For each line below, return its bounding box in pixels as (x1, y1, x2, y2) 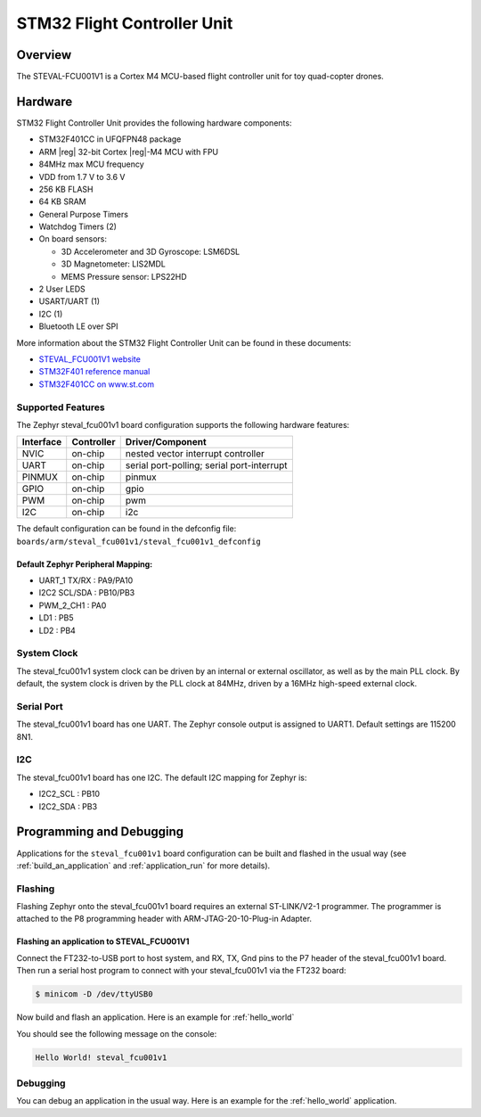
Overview (16, 47, 72, 62)
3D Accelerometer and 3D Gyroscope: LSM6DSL (61, 246, 240, 257)
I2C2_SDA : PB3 (38, 801, 98, 811)
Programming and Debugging (16, 825, 184, 840)
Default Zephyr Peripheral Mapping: (16, 558, 153, 570)
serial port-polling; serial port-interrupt (125, 459, 289, 472)
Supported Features (16, 401, 106, 414)
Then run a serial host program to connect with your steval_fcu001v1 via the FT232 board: (16, 965, 346, 976)
